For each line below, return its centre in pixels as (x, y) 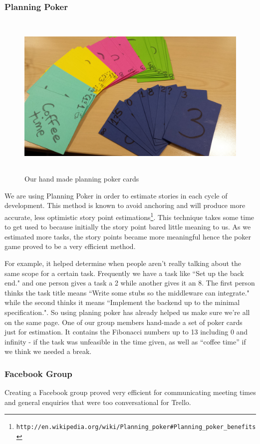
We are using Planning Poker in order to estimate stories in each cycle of (116, 195)
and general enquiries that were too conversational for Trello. (98, 402)
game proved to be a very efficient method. (70, 246)
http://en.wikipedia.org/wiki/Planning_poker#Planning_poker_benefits (136, 427)
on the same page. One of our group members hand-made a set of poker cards (124, 322)
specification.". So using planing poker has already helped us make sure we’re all (127, 312)
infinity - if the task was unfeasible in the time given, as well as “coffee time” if (125, 341)
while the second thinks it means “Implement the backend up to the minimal (122, 302)
